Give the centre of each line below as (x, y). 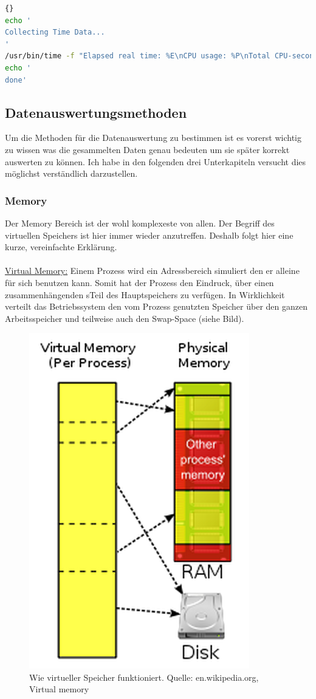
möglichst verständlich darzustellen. (71, 173)
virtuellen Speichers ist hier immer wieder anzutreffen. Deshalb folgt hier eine (149, 235)
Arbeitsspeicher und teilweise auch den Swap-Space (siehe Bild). (125, 318)
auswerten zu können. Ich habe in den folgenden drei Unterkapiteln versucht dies (156, 161)
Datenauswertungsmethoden (96, 112)
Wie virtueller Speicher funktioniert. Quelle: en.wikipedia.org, (144, 677)
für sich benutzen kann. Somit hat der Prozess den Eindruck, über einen (139, 282)
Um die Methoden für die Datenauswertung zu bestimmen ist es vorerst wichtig (153, 138)
